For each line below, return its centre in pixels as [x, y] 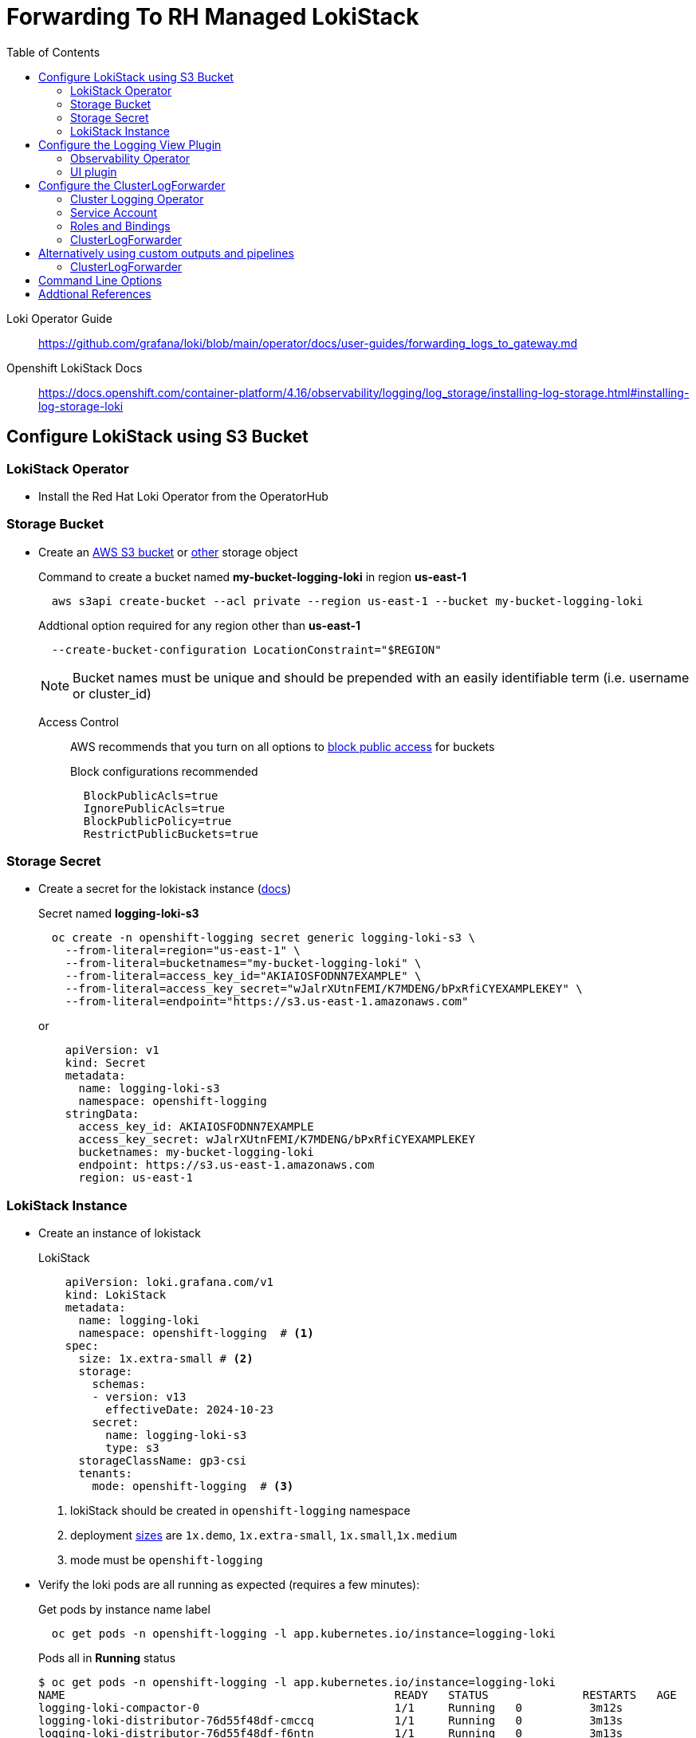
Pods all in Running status [107, 1658]
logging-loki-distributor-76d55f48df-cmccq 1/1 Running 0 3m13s [331, 1721]
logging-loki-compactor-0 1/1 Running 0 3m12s [331, 1708]
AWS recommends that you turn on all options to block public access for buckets [283, 746]
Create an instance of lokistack [120, 1233]
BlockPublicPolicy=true [157, 821]
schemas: [119, 1384]
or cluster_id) [112, 693]
